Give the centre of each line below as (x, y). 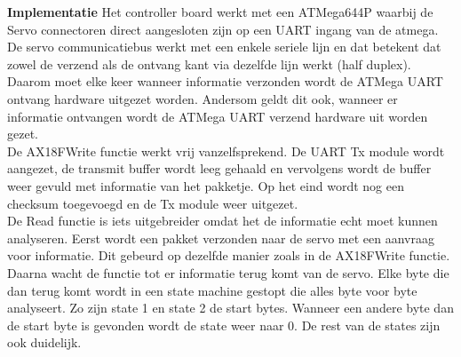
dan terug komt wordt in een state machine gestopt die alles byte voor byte (212, 290)
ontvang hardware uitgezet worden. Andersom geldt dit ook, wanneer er (203, 98)
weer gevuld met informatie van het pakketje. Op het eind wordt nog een (206, 185)
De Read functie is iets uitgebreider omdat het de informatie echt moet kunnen (223, 221)
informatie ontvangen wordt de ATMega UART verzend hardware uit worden (218, 116)
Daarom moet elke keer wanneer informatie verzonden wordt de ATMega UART (225, 81)
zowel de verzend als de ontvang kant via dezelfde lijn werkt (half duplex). (209, 63)
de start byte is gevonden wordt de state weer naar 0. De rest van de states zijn (224, 325)
